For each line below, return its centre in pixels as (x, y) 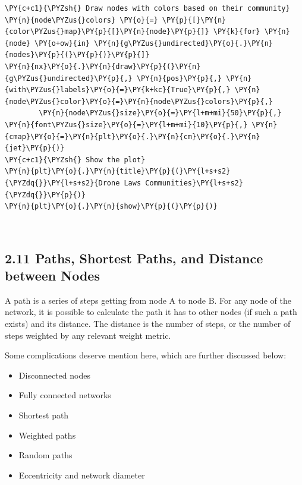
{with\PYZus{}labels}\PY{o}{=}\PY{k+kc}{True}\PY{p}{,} (118, 90)
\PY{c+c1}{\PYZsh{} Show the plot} (75, 160)
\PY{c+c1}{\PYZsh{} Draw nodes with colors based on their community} (147, 8)
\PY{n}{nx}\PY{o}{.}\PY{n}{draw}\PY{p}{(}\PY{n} (103, 66)
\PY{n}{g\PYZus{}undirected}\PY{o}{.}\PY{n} (184, 43)
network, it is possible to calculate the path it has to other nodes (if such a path (151, 312)
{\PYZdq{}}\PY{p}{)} (45, 195)
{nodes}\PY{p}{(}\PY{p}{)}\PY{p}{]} (77, 55)
